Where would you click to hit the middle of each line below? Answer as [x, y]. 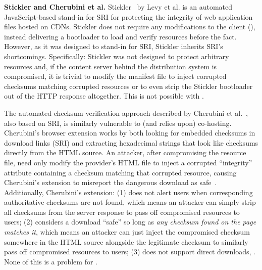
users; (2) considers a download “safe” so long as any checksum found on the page [130, 222]
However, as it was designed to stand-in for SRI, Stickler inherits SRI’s [114, 46]
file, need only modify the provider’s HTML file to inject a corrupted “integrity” [128, 162]
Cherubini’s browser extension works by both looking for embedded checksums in [130, 133]
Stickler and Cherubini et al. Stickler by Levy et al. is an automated [118, 7]
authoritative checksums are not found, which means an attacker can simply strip [130, 202]
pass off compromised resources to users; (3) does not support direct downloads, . [130, 252]
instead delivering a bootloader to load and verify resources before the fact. [120, 36]
